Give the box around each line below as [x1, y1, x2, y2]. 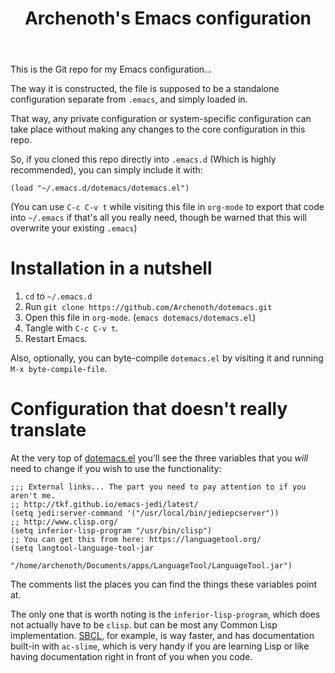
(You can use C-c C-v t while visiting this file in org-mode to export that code [10, 201, 325, 213]
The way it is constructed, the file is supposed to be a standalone [10, 83, 280, 95]
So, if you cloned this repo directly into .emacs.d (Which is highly [10, 153, 277, 166]
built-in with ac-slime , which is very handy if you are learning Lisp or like [10, 640, 310, 652]
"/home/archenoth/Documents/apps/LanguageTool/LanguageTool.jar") [10, 561, 293, 571]
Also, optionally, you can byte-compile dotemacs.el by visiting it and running [10, 352, 324, 364]
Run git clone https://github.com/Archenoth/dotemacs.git [24, 301, 273, 313]
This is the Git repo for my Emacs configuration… [10, 63, 213, 76]
